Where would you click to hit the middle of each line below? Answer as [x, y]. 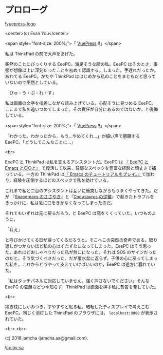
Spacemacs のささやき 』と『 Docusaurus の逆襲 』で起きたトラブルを [84, 197]
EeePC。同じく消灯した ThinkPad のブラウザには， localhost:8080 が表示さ [81, 313]
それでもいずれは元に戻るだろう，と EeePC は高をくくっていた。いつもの [79, 213]
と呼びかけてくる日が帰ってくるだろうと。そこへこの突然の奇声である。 [77, 240]
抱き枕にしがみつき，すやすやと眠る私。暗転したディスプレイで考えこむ [77, 306]
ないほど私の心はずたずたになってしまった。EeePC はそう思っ [89, 246]
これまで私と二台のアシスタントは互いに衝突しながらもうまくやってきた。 [79, 190]
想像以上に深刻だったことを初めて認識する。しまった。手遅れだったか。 [86, 70]
